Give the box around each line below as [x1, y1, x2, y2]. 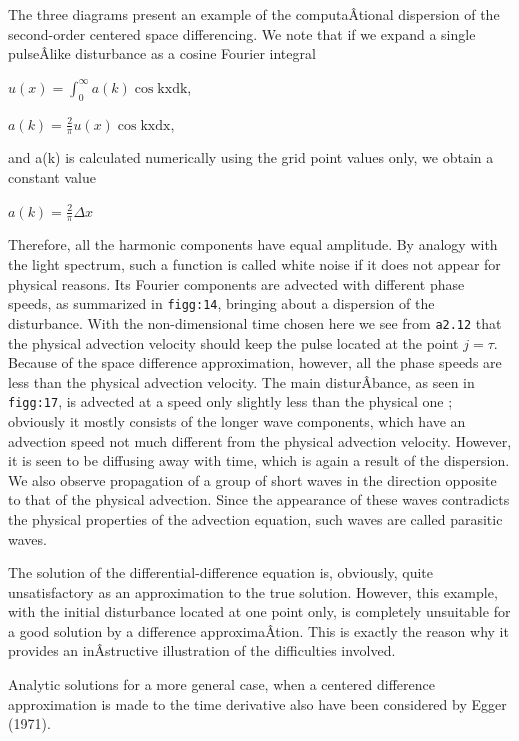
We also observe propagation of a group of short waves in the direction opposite [8, 469, 497, 490]
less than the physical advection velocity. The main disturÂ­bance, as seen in [8, 371, 475, 392]
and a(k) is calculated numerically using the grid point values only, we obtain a [8, 147, 494, 168]
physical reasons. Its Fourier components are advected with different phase [8, 273, 465, 294]
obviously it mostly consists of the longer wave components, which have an [8, 410, 466, 431]
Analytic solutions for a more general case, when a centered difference [8, 674, 435, 695]
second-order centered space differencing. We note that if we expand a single [8, 23, 476, 44]
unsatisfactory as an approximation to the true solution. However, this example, [8, 581, 498, 602]
